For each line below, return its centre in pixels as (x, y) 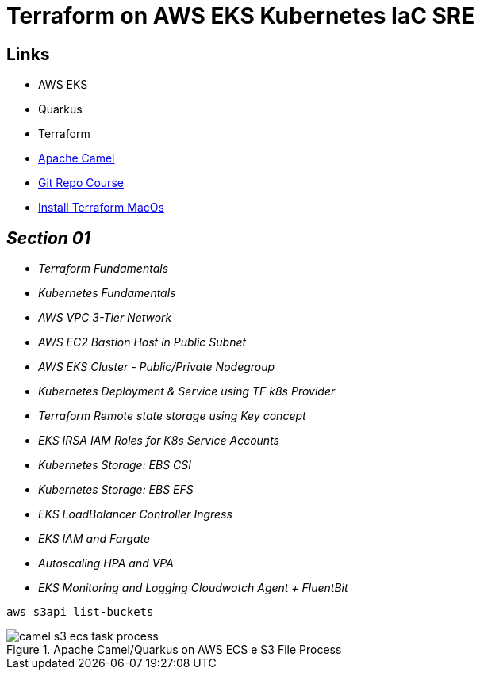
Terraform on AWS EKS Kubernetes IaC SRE (241, 16)
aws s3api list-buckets (80, 612)
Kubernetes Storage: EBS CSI (115, 465)
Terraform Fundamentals (104, 269)
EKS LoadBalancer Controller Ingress (135, 514)
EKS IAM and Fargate (94, 539)
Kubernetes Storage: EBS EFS (116, 490)
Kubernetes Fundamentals (107, 293)
